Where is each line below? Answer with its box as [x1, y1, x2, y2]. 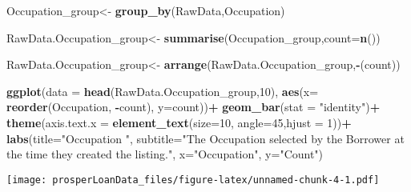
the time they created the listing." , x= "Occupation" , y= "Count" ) [6, 146, 324, 162]
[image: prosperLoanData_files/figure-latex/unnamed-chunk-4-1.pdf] [6, 174, 380, 186]
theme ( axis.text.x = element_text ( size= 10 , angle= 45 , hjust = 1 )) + [6, 114, 352, 130]
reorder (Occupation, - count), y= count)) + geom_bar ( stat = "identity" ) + [6, 98, 381, 115]
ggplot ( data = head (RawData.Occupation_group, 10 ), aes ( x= [6, 82, 319, 99]
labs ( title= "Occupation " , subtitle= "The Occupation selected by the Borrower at [6, 130, 405, 146]
